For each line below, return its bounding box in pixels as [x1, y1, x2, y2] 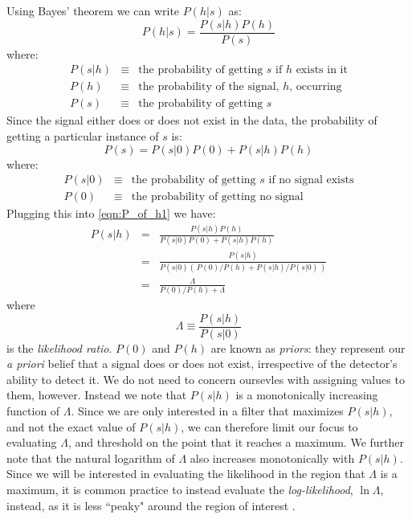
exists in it [296, 64, 348, 76]
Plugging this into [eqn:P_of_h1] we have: [6, 205, 216, 222]
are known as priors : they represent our [210, 339, 406, 356]
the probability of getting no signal [131, 191, 304, 203]
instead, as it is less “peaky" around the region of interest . [6, 497, 296, 513]
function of [6, 403, 60, 419]
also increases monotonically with [190, 449, 355, 466]
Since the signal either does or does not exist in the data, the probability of [6, 112, 377, 129]
